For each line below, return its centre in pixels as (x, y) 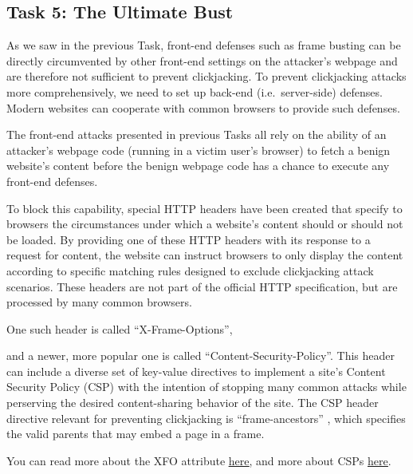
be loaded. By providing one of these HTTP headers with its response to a (189, 239)
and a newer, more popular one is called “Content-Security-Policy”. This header (201, 355)
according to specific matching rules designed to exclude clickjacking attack (190, 270)
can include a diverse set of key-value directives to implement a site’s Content (196, 371)
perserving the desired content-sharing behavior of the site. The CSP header (193, 403)
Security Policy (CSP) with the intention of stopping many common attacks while (206, 387)
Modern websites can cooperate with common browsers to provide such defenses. (203, 107)
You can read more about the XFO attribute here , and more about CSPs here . (199, 460)
